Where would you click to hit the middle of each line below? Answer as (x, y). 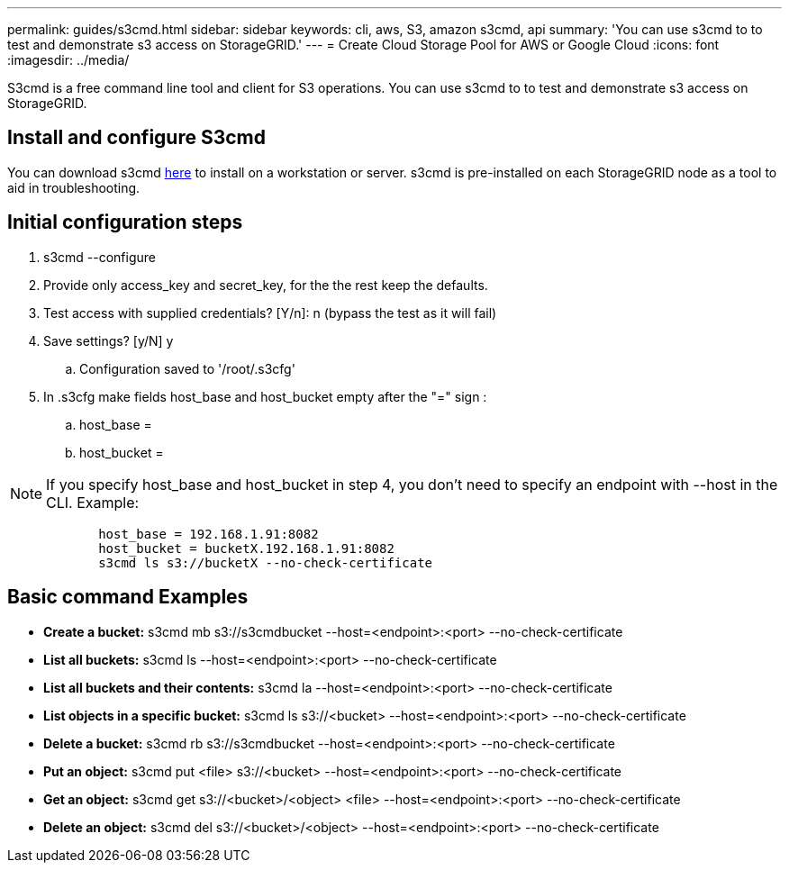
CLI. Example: (93, 502)
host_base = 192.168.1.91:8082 (209, 534)
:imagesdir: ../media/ (68, 60)
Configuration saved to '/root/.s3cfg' (187, 368)
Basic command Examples (128, 597)
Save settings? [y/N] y (109, 340)
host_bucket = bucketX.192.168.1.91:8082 (246, 548)
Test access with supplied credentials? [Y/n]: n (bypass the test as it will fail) (270, 313)
